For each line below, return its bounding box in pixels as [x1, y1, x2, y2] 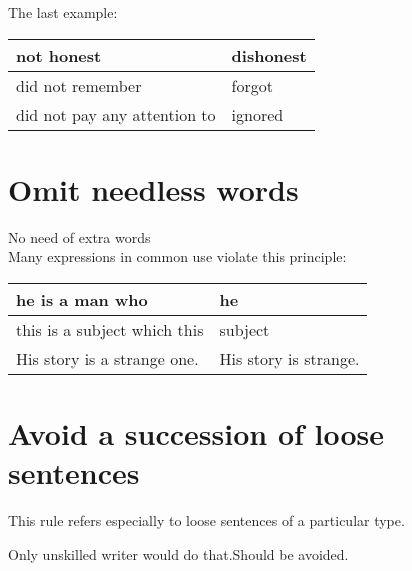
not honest [16, 43, 102, 67]
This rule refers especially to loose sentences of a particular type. [8, 510, 405, 531]
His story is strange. [219, 346, 360, 370]
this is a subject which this [16, 317, 204, 341]
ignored [231, 102, 284, 126]
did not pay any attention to [16, 102, 216, 126]
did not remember [16, 73, 142, 97]
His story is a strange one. [16, 346, 199, 370]
